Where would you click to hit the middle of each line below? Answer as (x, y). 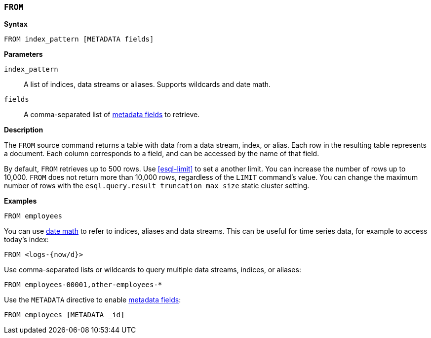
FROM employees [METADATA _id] (64, 315)
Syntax (16, 24)
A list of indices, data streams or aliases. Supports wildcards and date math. (147, 84)
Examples (20, 201)
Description (24, 130)
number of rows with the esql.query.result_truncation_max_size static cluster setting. (157, 186)
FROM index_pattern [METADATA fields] (79, 39)
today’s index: (26, 240)
